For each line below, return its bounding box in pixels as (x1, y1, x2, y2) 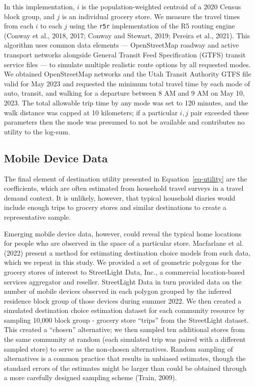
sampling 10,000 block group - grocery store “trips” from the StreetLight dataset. (4, 314, 249, 325)
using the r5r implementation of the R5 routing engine (69, 21, 235, 31)
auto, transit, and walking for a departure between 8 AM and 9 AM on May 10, (4, 88, 245, 98)
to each (40, 21, 62, 31)
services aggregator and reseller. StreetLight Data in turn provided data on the (4, 276, 242, 286)
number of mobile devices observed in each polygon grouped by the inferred (4, 286, 232, 296)
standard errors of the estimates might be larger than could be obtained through (4, 362, 247, 373)
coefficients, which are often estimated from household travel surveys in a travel (4, 183, 244, 193)
